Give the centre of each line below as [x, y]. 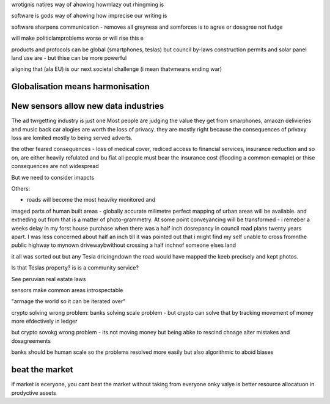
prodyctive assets [34, 393]
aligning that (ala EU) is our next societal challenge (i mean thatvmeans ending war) [117, 69]
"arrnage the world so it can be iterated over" [68, 301]
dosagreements [31, 341]
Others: [21, 189]
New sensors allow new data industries [88, 106]
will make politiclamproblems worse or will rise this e [77, 38]
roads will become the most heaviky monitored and [91, 200]
